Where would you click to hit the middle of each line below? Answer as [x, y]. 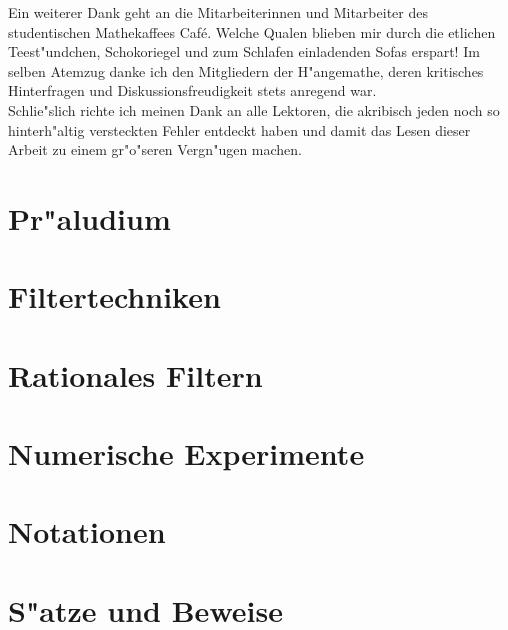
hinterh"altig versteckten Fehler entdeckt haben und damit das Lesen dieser [239, 129]
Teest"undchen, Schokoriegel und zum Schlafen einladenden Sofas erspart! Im [244, 51]
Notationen [87, 531]
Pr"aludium [89, 217]
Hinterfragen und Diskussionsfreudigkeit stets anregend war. [192, 90]
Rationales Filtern [135, 374]
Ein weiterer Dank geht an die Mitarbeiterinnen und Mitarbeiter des [218, 12]
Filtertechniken [114, 296]
